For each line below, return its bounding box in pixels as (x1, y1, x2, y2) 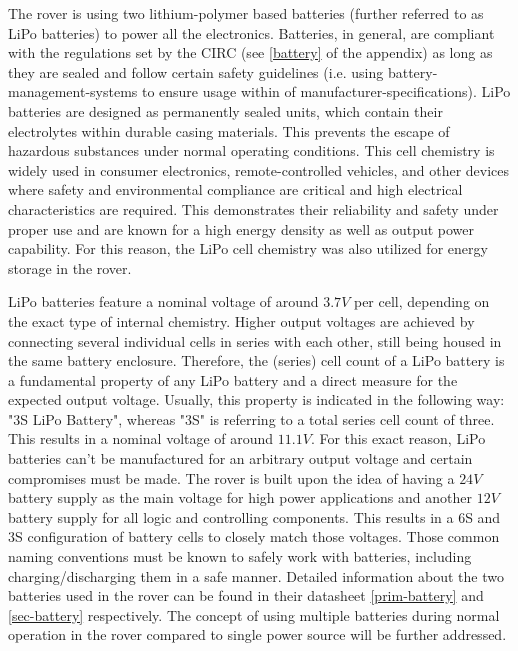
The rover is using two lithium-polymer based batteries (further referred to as (8, 3, 484, 23)
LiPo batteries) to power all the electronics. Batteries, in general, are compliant (8, 22, 495, 43)
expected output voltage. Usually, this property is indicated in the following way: (8, 389, 505, 410)
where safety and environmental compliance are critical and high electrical (8, 179, 463, 200)
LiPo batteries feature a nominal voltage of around (8, 291, 319, 312)
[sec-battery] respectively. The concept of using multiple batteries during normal (8, 604, 500, 625)
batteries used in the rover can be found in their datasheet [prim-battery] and (8, 585, 484, 606)
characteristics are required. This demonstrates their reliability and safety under (8, 198, 499, 219)
